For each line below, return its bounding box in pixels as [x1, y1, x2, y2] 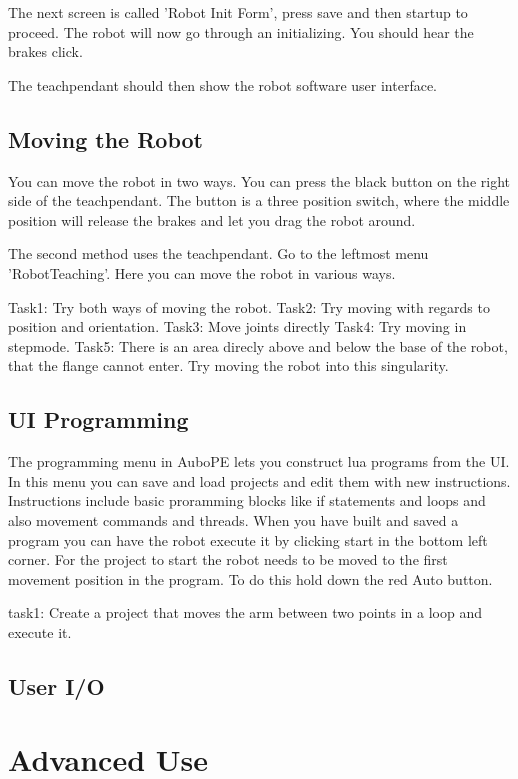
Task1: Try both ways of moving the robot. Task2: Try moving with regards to [8, 296, 490, 317]
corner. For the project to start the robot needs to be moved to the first [8, 549, 448, 570]
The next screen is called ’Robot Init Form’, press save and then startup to [8, 2, 468, 22]
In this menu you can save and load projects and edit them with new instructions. [8, 470, 511, 491]
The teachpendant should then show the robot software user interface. [8, 74, 438, 95]
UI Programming [8, 404, 189, 435]
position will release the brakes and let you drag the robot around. [8, 209, 416, 230]
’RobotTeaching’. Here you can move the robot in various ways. [8, 262, 396, 283]
